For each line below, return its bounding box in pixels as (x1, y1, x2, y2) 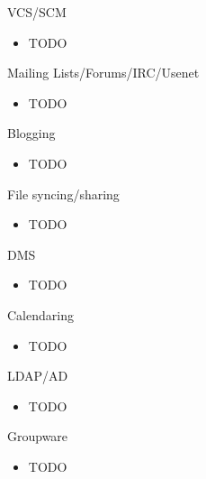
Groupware (7, 427, 68, 446)
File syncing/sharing (7, 184, 120, 203)
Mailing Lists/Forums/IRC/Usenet (7, 63, 200, 82)
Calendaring (7, 305, 74, 324)
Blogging (7, 124, 56, 143)
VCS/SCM (7, 3, 67, 21)
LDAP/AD (7, 366, 68, 385)
